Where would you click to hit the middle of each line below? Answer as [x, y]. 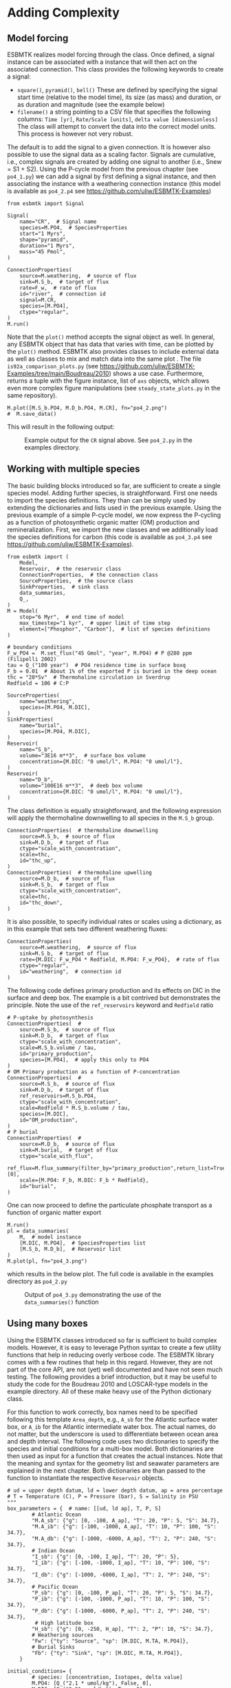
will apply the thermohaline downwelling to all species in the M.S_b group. [111, 818]
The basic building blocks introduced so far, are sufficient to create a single [114, 485]
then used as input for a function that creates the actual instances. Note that [115, 1456]
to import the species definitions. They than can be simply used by [101, 500]
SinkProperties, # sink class [64, 587]
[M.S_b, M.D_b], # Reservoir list [70, 1249]
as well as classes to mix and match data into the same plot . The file [104, 359]
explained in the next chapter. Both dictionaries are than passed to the [107, 1470]
